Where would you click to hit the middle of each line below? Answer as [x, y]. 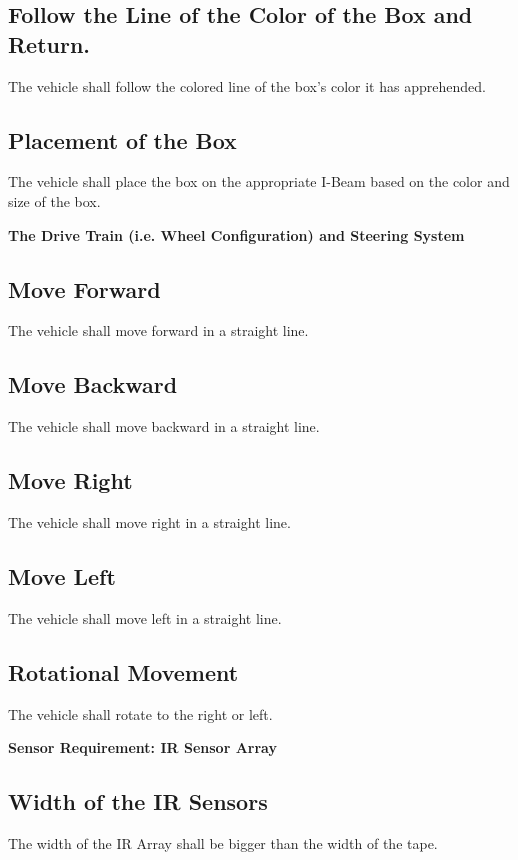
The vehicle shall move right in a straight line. [149, 521]
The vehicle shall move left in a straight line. [145, 617]
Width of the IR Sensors [138, 801]
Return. [49, 43]
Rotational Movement [123, 671]
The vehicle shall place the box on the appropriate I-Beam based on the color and [259, 181]
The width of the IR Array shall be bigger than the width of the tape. [223, 842]
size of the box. [54, 200]
